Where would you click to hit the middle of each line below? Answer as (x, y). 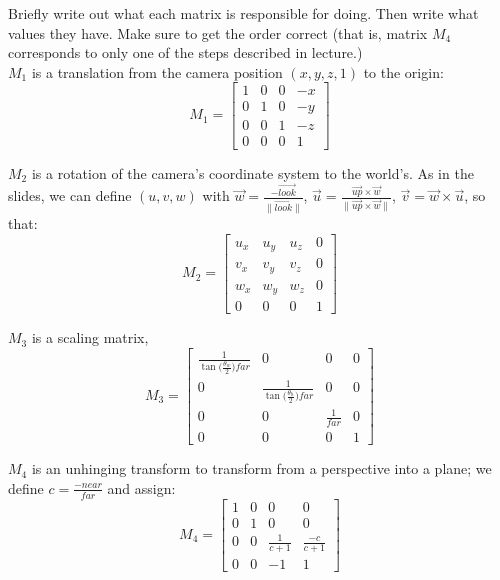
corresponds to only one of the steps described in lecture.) (185, 52)
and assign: (141, 487)
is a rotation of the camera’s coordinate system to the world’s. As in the (252, 172)
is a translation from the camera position (157, 71)
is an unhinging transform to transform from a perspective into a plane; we (261, 468)
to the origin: (403, 71)
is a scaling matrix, (90, 337)
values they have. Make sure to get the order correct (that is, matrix (218, 32)
